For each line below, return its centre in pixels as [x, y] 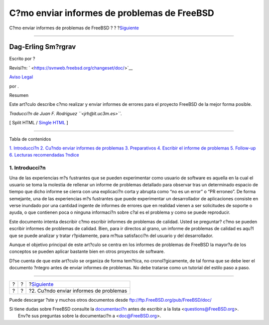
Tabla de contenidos [30, 139]
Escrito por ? [22, 59]
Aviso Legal [21, 77]
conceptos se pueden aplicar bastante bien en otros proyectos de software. [87, 251]
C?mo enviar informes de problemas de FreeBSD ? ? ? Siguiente [74, 28]
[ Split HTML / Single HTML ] [39, 123]
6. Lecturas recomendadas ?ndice [44, 155]
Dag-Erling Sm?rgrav [43, 47]
